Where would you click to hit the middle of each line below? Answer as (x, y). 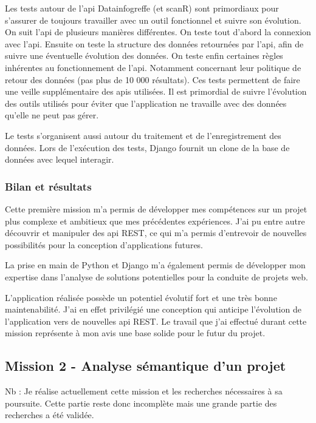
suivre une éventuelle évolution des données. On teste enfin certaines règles (144, 56)
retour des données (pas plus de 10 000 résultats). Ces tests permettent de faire (153, 79)
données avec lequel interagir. (60, 159)
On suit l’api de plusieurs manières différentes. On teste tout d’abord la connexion (158, 32)
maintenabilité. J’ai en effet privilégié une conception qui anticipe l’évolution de (153, 309)
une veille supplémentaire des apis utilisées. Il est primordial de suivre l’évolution (156, 91)
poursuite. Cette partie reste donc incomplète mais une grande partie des (141, 403)
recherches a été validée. (50, 415)
